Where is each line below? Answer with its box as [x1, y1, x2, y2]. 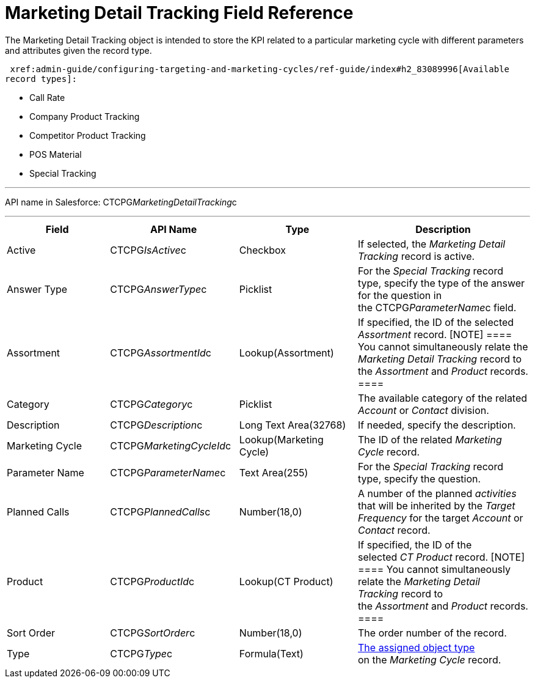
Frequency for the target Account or [358, 511, 523, 524]
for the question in [358, 289, 442, 301]
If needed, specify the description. [358, 418, 516, 431]
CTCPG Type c [110, 647, 173, 660]
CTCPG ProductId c [110, 575, 195, 588]
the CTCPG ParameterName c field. [358, 301, 517, 314]
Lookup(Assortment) [239, 346, 334, 359]
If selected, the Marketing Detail [358, 237, 506, 250]
